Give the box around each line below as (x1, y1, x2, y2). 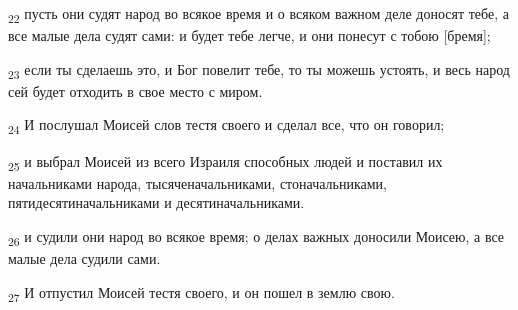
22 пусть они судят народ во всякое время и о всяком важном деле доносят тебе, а (8, 3, 509, 26)
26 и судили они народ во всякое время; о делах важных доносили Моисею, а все (8, 225, 505, 249)
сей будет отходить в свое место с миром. (8, 80, 263, 101)
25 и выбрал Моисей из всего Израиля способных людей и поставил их (8, 150, 443, 174)
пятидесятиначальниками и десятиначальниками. (8, 192, 305, 213)
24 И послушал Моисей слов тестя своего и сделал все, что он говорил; (8, 114, 445, 138)
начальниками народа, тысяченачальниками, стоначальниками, (8, 172, 387, 193)
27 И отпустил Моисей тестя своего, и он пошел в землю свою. (8, 281, 395, 305)
